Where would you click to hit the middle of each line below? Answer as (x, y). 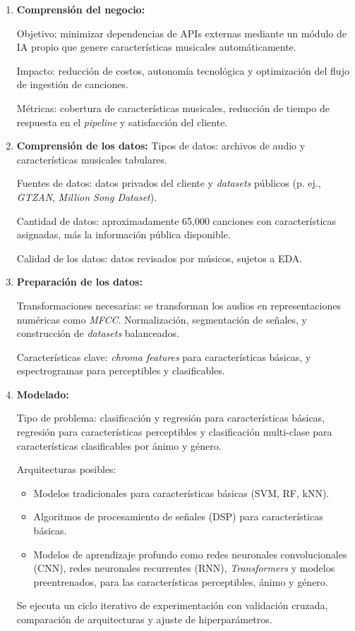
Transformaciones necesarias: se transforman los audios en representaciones (179, 305)
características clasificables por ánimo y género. (119, 445)
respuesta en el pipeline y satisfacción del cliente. (122, 122)
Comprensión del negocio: (81, 9)
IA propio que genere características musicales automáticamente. (156, 47)
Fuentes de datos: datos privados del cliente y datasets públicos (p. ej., (169, 183)
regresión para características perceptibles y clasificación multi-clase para (174, 432)
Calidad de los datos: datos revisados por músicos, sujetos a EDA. (160, 258)
